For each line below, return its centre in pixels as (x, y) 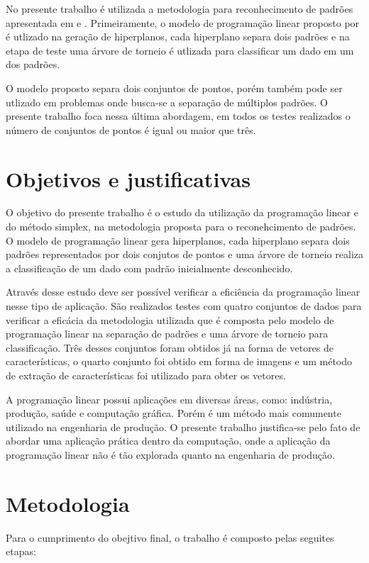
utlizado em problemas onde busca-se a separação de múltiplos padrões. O (167, 102)
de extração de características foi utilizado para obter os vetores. (146, 375)
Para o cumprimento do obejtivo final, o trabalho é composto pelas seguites (170, 537)
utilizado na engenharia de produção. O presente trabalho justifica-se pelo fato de (183, 427)
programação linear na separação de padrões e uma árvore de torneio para (167, 334)
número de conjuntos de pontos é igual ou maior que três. (131, 129)
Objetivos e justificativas (128, 178)
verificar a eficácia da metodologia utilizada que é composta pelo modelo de (170, 319)
